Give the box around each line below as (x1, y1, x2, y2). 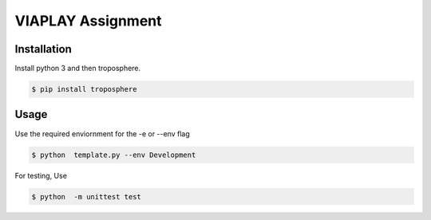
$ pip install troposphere (31, 84, 137, 94)
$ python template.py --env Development (31, 150, 196, 159)
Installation (14, 42, 72, 56)
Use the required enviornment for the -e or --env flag (14, 128, 191, 139)
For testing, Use (14, 171, 68, 180)
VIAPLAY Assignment (14, 12, 163, 29)
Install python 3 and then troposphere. (14, 64, 141, 73)
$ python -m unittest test (31, 192, 141, 201)
